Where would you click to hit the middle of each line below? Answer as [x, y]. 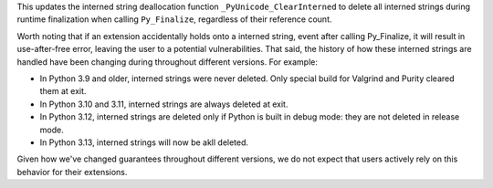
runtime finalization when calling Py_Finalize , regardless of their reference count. [174, 19]
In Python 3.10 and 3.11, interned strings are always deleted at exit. [164, 104]
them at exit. [63, 91]
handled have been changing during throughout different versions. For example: [168, 62]
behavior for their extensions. [72, 172]
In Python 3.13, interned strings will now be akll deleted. [144, 142]
